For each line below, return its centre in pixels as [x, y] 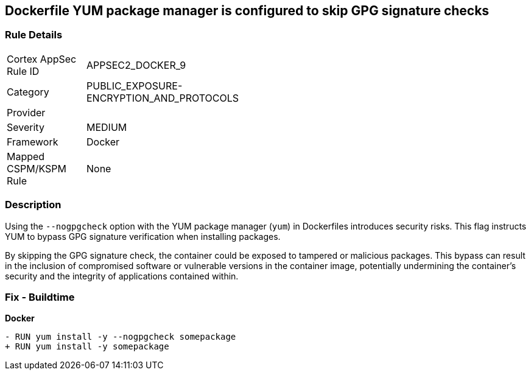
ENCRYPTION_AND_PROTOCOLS [163, 98]
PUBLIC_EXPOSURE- [135, 86]
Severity [26, 127]
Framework [33, 142]
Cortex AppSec [42, 59]
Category [28, 92]
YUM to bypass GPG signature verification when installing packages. [143, 236]
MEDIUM [107, 127]
